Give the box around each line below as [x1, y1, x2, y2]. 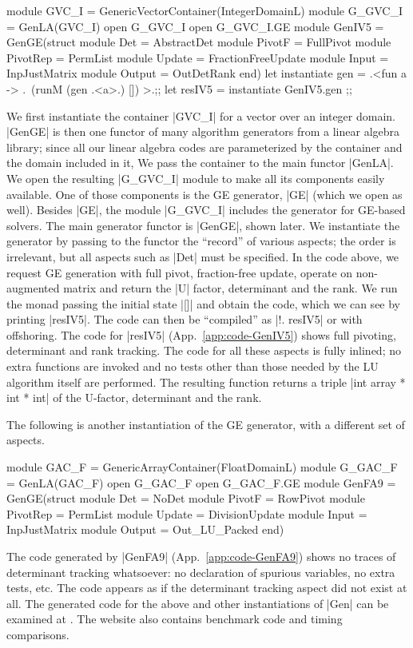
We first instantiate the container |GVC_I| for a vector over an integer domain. [6, 107, 395, 124]
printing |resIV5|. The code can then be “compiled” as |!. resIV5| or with [6, 311, 363, 328]
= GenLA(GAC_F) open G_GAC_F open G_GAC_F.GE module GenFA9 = [6, 474, 396, 491]
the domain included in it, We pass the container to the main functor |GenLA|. [6, 154, 394, 171]
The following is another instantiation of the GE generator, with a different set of [6, 415, 405, 432]
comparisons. [6, 626, 69, 642]
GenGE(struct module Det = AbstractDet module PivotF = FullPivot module [6, 34, 391, 50]
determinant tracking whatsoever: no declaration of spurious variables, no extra [6, 563, 395, 580]
